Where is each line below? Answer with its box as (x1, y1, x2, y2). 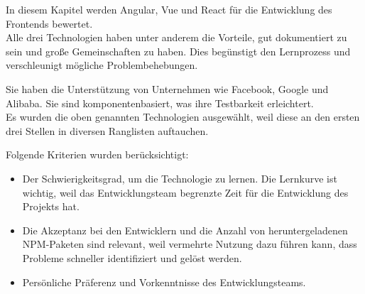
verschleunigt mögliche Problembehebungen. (6, 58, 198, 72)
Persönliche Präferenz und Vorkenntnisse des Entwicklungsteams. (22, 274, 306, 289)
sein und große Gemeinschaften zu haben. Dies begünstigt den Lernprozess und (6, 43, 351, 58)
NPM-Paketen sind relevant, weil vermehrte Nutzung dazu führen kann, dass (22, 236, 357, 251)
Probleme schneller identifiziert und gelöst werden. (22, 250, 242, 265)
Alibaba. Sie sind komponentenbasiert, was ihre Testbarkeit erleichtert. (6, 95, 314, 110)
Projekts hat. (22, 199, 80, 214)
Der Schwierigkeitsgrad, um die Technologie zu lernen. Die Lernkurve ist (22, 170, 337, 185)
